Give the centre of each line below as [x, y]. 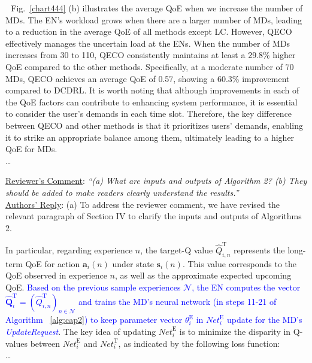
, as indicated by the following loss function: [199, 343]
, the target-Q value [177, 250]
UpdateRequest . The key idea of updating [81, 331]
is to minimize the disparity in [235, 331]
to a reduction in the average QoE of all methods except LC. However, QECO [149, 31]
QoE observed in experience [56, 275]
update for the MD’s [264, 320]
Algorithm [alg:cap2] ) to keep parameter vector [94, 320]
